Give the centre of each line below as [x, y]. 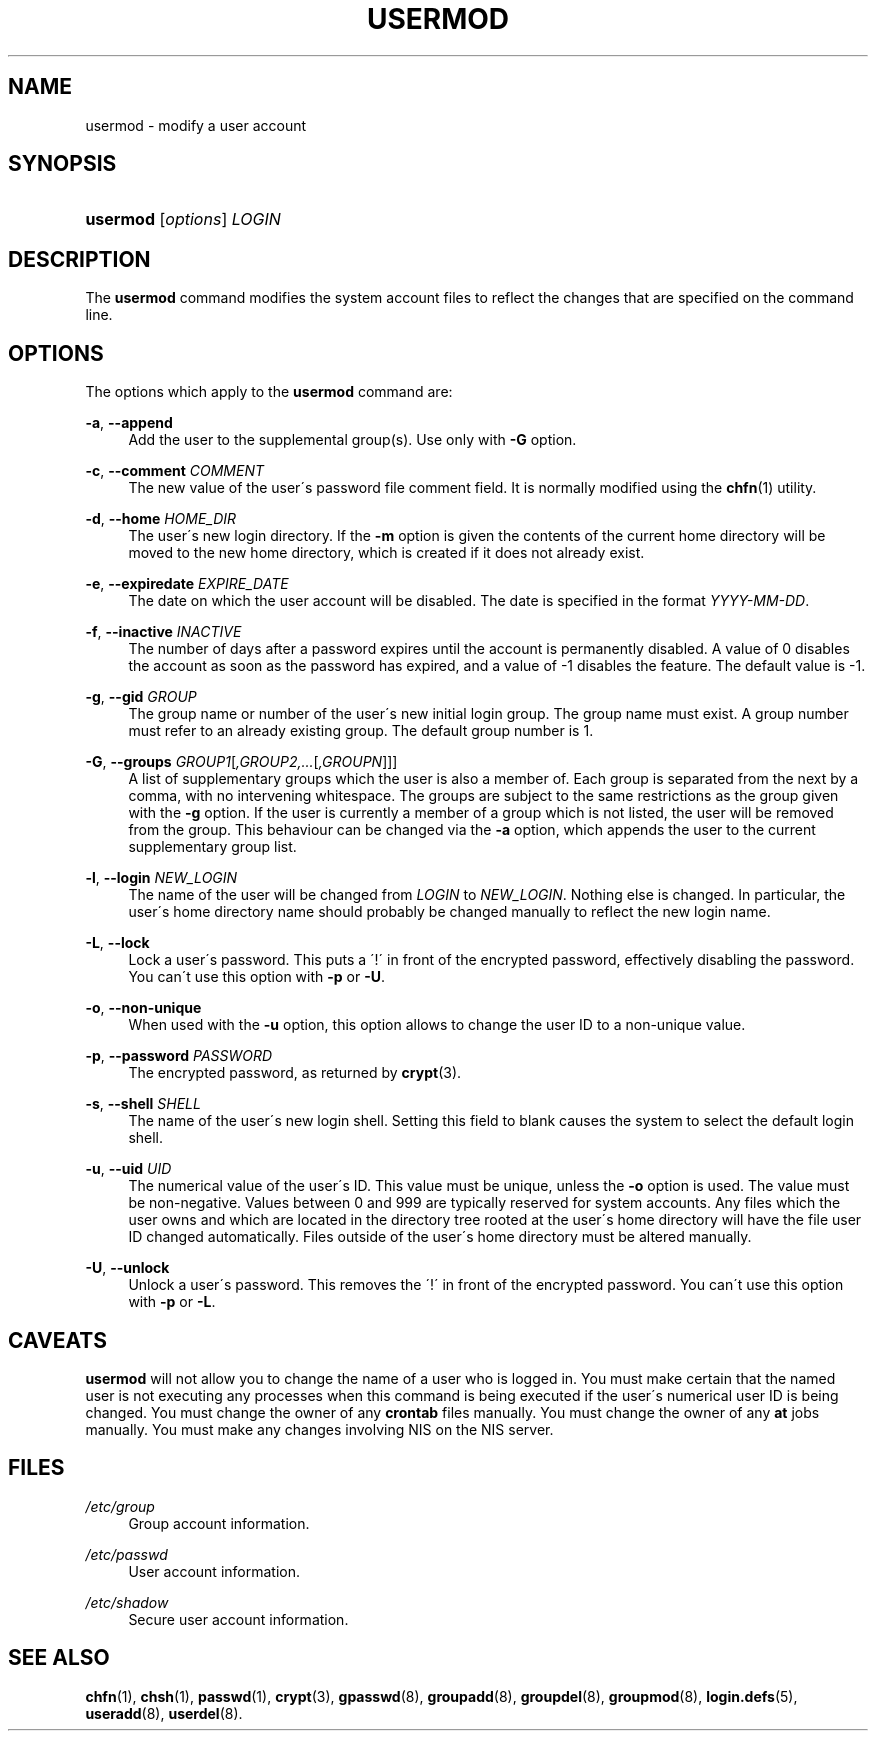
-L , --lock [117, 943]
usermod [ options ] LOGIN [183, 219]
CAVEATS [57, 1340]
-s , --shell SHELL [143, 1104]
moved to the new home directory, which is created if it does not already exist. [386, 553]
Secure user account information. [238, 1619]
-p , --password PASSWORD [179, 1056]
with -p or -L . [172, 1302]
